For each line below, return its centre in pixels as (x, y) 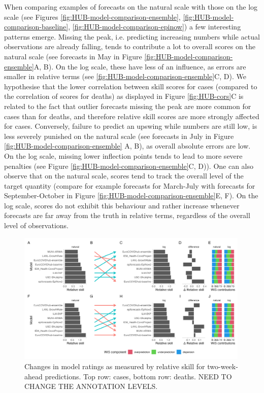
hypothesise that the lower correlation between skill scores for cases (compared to (131, 86)
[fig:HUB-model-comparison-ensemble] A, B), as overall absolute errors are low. (127, 146)
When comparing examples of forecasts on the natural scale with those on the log (131, 7)
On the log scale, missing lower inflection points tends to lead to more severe (123, 155)
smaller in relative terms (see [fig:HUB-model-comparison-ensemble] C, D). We (125, 76)
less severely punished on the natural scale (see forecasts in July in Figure (119, 136)
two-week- (223, 366)
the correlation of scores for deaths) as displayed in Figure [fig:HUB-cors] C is (124, 96)
